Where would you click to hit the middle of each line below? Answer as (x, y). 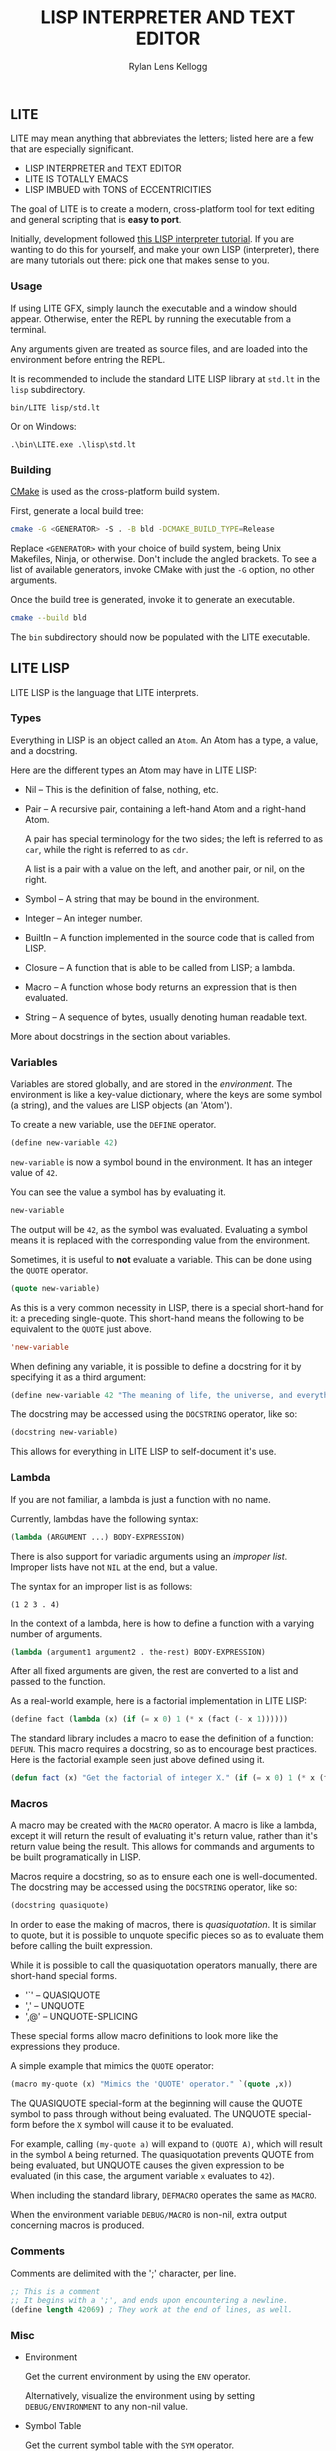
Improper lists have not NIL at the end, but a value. (114, 1567)
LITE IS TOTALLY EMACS (76, 179)
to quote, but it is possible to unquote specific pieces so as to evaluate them (167, 1935)
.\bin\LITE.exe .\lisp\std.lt (73, 444)
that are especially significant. (72, 149)
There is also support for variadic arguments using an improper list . (149, 1556)
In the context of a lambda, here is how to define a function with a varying (162, 1623)
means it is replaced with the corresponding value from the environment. (160, 1240)
